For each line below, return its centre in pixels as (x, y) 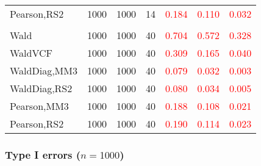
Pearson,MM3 (39, 106)
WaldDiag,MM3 (44, 70)
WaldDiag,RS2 (41, 88)
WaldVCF (31, 53)
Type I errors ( (43, 154)
